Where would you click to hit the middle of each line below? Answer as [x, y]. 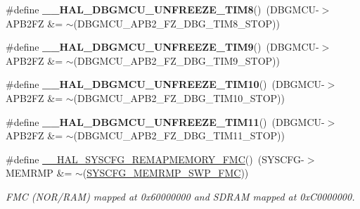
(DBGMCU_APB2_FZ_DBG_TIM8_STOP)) [177, 23]
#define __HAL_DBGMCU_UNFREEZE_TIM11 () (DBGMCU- [165, 121]
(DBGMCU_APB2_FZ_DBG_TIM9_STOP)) [177, 60]
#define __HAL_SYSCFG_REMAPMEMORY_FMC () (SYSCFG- [155, 159]
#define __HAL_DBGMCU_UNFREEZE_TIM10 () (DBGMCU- [165, 84]
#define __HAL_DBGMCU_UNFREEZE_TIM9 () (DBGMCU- [162, 47]
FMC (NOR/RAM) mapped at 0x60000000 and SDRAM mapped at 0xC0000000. [180, 196]
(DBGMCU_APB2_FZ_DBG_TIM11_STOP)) [179, 135]
